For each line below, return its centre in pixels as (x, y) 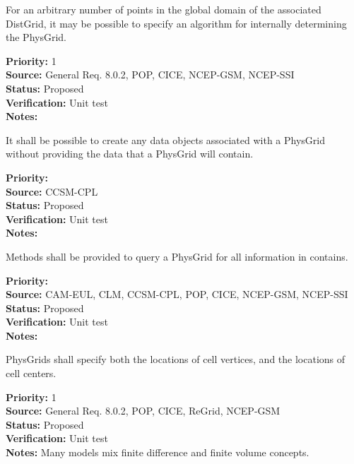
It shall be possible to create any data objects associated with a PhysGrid (166, 139)
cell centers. (31, 373)
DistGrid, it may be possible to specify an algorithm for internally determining (176, 23)
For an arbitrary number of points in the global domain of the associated (164, 9)
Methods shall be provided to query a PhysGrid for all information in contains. (177, 256)
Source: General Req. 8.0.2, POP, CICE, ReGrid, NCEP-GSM (143, 411)
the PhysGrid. (36, 37)
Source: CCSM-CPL (52, 191)
